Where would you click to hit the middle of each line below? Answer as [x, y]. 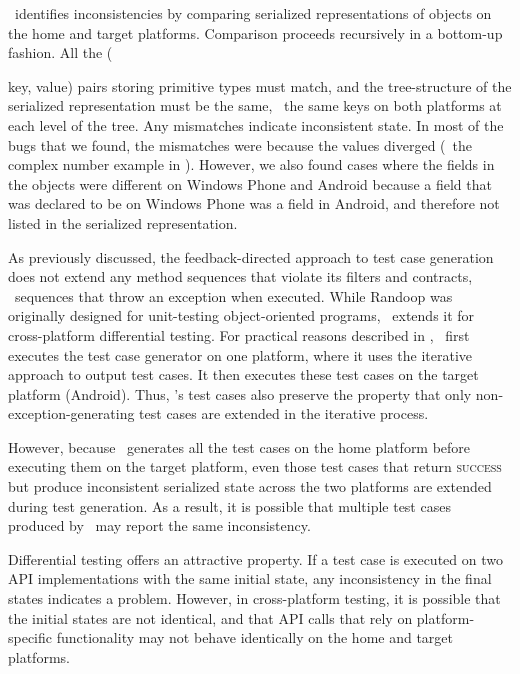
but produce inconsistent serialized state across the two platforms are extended [250, 486]
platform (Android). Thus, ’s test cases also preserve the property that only [240, 393]
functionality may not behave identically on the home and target [255, 637]
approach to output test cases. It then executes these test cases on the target [243, 374]
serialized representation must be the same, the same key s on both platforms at [255, 105]
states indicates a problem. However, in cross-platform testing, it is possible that [254, 598]
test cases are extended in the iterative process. [284, 413]
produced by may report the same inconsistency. [159, 525]
